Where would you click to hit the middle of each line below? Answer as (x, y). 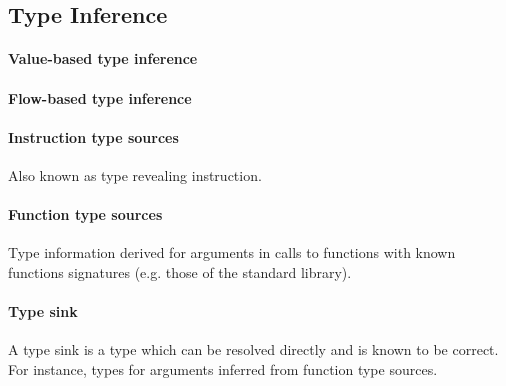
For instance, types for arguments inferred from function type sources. (223, 368)
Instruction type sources (93, 136)
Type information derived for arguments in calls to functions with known (232, 252)
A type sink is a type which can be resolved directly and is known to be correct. (253, 349)
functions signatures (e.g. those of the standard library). (180, 271)
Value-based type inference (103, 58)
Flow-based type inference (100, 97)
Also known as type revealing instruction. (135, 174)
